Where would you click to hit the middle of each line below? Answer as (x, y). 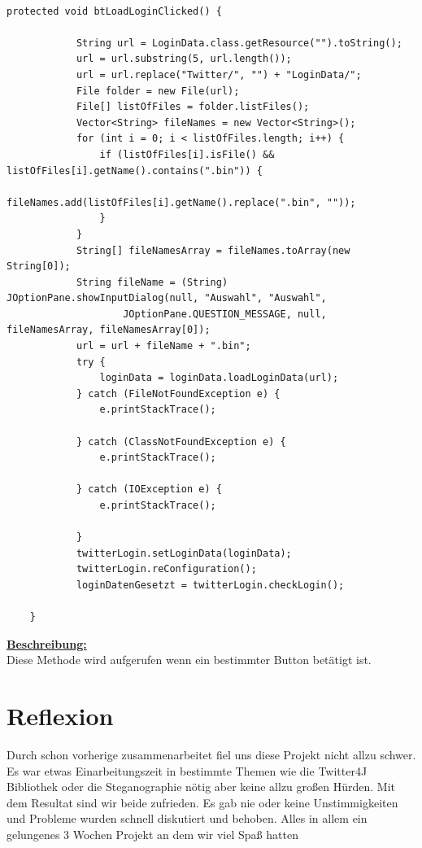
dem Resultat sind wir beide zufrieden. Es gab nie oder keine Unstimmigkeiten (202, 802)
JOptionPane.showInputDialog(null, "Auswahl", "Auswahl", (167, 298)
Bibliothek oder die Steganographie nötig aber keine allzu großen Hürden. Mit (201, 787)
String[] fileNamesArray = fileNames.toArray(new (213, 250)
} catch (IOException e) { (149, 490)
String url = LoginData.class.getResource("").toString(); (239, 43)
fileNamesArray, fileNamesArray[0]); (109, 330)
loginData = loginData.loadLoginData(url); (219, 378)
